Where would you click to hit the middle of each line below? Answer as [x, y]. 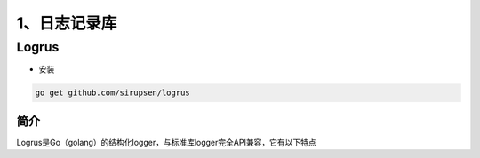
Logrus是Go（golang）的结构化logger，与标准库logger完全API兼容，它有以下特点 [166, 142]
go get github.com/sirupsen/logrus [112, 93]
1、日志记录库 [67, 23]
